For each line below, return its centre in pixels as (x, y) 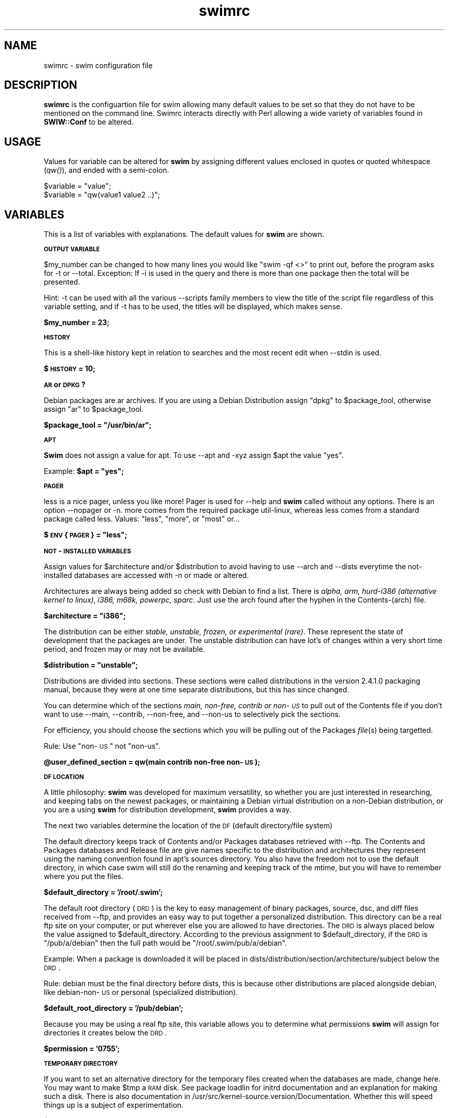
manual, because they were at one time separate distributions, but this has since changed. (197, 690)
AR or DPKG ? (65, 385)
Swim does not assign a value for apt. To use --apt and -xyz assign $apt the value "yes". (194, 455)
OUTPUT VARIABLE (72, 249)
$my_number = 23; (77, 323)
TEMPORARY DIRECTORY (81, 1064)
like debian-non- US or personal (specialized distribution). (141, 992)
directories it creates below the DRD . (105, 1033)
